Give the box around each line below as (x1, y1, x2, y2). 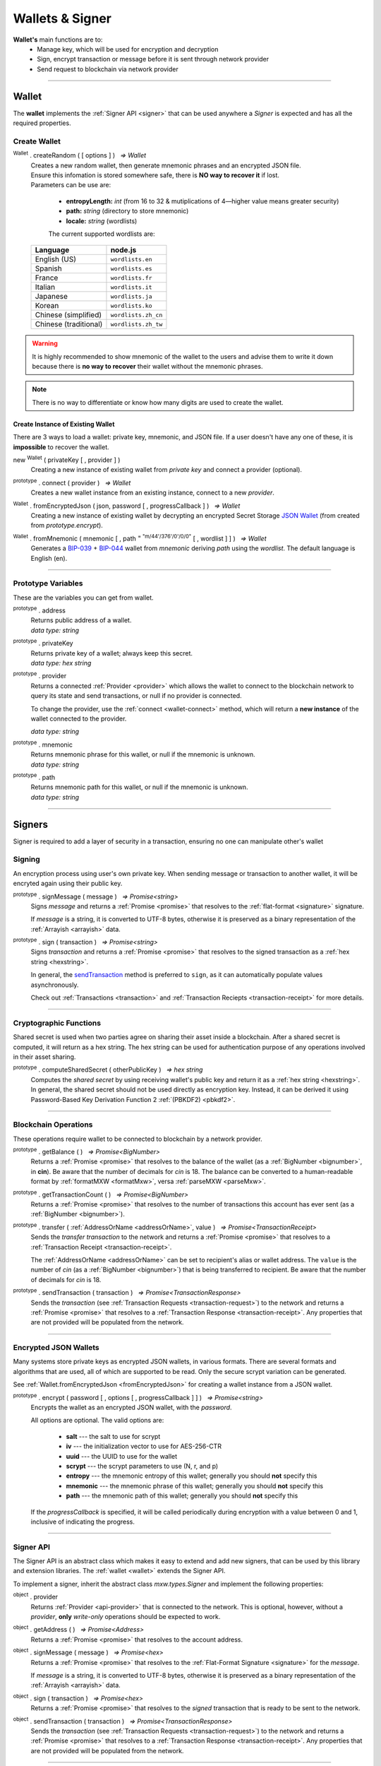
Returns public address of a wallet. (30, 616, 132, 624)
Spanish (35, 263, 63, 273)
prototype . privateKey (13, 638, 73, 648)
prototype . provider (13, 670, 67, 680)
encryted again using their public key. (13, 879, 123, 888)
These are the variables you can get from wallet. (13, 593, 155, 602)
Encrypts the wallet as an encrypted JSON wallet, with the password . (30, 1403, 232, 1412)
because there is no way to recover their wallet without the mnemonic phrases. (32, 362, 263, 371)
